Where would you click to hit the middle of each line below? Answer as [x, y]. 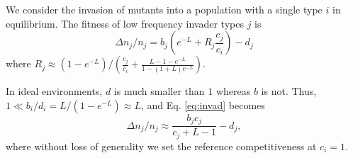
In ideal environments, [54, 91]
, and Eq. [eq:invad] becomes [203, 105]
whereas [233, 91]
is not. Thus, [289, 91]
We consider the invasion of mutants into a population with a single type [164, 9]
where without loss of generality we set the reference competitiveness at [161, 146]
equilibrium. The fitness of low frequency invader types [125, 23]
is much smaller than [159, 91]
